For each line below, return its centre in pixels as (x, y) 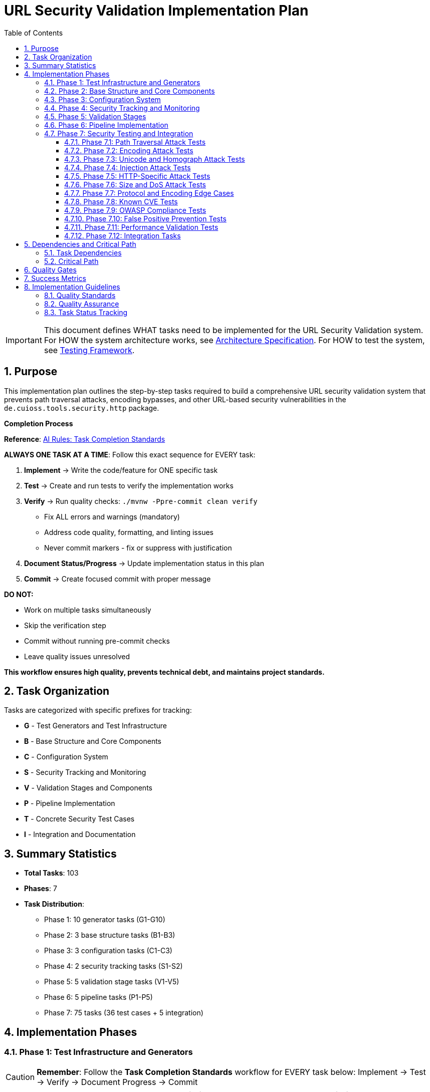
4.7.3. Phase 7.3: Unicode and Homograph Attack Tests (155, 159)
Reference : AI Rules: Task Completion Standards (85, 439)
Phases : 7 (41, 889)
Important (24, 340)
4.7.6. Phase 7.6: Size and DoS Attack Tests (135, 184)
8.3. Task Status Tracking (86, 312)
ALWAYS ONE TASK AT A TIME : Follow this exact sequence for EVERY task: (130, 454)
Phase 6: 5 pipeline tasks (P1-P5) (98, 997)
